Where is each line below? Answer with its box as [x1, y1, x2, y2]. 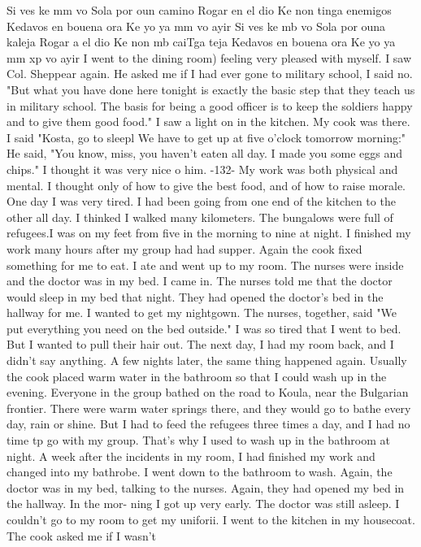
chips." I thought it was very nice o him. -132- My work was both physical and [7, 160, 398, 177]
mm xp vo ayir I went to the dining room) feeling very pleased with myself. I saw [7, 49, 412, 66]
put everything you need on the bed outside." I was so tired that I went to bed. [7, 319, 401, 336]
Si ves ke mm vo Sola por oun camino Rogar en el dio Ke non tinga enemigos [7, 2, 392, 18]
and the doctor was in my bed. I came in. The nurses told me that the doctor [7, 272, 393, 289]
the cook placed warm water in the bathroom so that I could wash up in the [7, 367, 387, 384]
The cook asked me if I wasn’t [7, 527, 157, 544]
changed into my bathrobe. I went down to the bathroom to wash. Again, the [7, 463, 393, 480]
